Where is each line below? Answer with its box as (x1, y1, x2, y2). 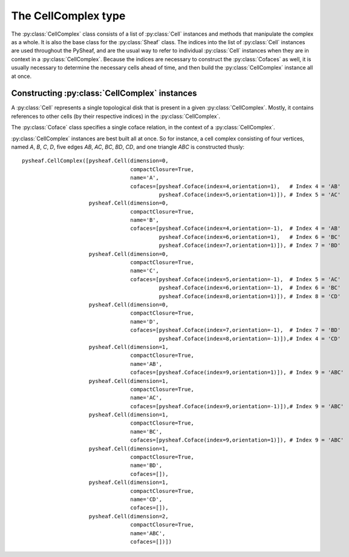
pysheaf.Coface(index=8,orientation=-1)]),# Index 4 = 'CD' (158, 335, 341, 342)
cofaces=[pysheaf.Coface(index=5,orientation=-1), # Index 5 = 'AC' (130, 276, 341, 282)
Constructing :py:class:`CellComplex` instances (11, 88, 197, 99)
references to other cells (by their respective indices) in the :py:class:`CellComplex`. (11, 112, 221, 120)
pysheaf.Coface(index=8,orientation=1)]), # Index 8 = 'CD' (158, 293, 341, 299)
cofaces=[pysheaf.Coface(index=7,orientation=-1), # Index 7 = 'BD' (130, 327, 341, 334)
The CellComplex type (11, 9, 126, 22)
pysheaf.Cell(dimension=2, (88, 513, 169, 520)
